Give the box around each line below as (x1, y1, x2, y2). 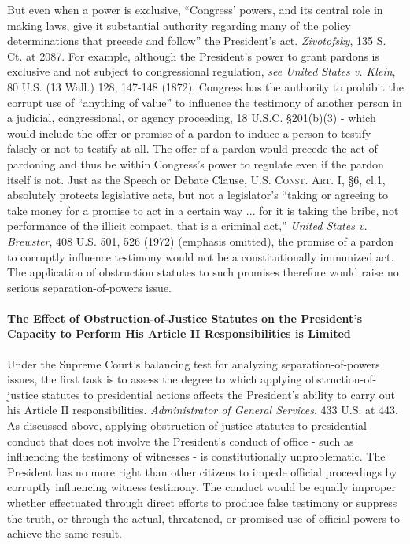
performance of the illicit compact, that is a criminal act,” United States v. (7, 217, 368, 234)
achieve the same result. (7, 525, 122, 542)
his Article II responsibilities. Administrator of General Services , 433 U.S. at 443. (7, 402, 398, 418)
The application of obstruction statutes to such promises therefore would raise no (7, 264, 399, 280)
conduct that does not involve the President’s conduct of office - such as (7, 432, 354, 449)
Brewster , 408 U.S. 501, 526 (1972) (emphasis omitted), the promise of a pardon (7, 232, 393, 249)
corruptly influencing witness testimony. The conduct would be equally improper (7, 479, 396, 495)
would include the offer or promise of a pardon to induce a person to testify (7, 124, 371, 141)
